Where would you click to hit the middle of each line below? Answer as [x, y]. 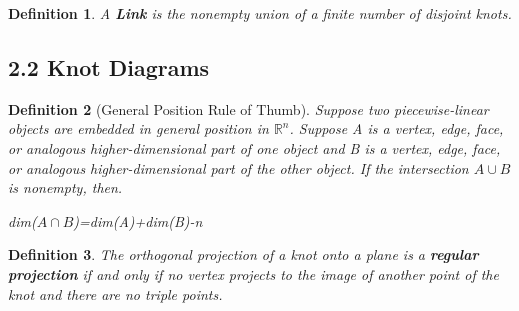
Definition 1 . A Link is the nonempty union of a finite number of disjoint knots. [260, 13]
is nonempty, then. [65, 187]
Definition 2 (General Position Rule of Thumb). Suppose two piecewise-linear [248, 108]
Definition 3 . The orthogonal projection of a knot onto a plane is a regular [243, 254]
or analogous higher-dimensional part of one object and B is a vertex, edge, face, [254, 147]
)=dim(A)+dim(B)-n [138, 220]
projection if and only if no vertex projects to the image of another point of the [253, 273]
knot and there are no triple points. [115, 293]
